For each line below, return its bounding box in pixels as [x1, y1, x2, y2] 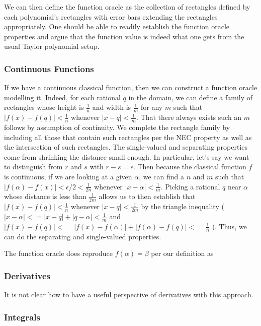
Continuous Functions [4, 62, 94, 75]
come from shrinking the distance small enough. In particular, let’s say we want [4, 151, 249, 162]
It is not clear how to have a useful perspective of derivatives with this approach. [4, 289, 253, 300]
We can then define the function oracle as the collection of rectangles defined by [4, 2, 250, 12]
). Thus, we [212, 221, 247, 231]
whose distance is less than [4, 191, 86, 202]
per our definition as [151, 248, 214, 258]
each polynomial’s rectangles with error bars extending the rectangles [4, 11, 218, 22]
